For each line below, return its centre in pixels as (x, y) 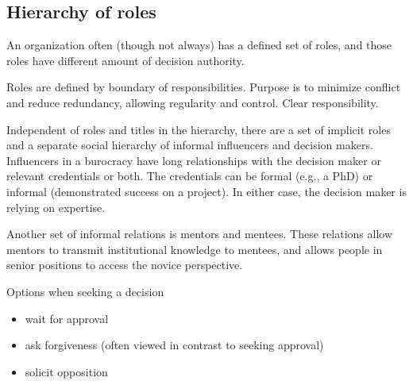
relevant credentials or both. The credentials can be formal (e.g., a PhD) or (190, 176)
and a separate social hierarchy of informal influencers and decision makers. (190, 145)
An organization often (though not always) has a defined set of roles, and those (199, 45)
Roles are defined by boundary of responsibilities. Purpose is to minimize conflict (204, 87)
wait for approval (67, 318)
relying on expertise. (56, 207)
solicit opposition (66, 371)
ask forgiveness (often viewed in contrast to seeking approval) (174, 345)
